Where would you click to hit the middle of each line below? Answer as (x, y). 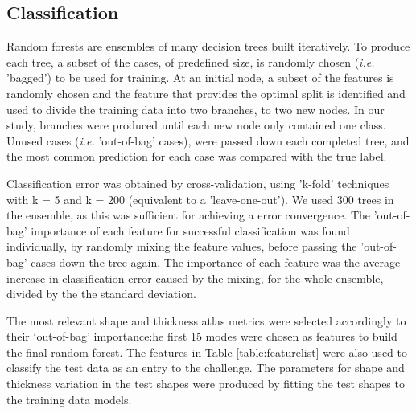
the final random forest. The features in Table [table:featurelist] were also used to (207, 352)
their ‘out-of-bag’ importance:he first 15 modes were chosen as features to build (202, 336)
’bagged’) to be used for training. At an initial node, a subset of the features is (200, 78)
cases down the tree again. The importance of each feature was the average (216, 262)
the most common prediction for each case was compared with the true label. (197, 156)
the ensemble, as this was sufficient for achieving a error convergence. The (189, 215)
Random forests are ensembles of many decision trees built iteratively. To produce (208, 46)
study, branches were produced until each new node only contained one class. (196, 125)
